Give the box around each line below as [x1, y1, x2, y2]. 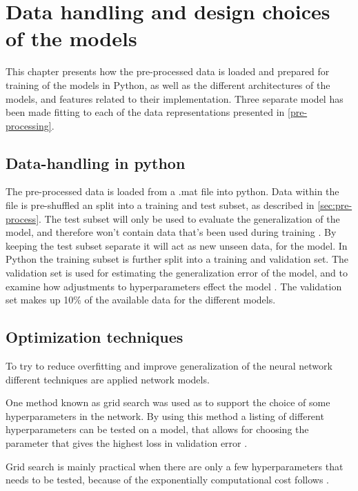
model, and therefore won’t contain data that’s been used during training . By [6, 225, 337, 239]
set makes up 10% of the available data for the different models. [6, 292, 276, 307]
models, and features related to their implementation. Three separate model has [6, 91, 344, 106]
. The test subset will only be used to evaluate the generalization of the [39, 211, 340, 226]
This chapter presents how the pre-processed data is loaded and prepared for [6, 64, 330, 79]
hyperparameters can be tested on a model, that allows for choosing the [6, 422, 309, 437]
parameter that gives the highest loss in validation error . [6, 436, 248, 450]
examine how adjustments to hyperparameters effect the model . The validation [6, 279, 342, 293]
